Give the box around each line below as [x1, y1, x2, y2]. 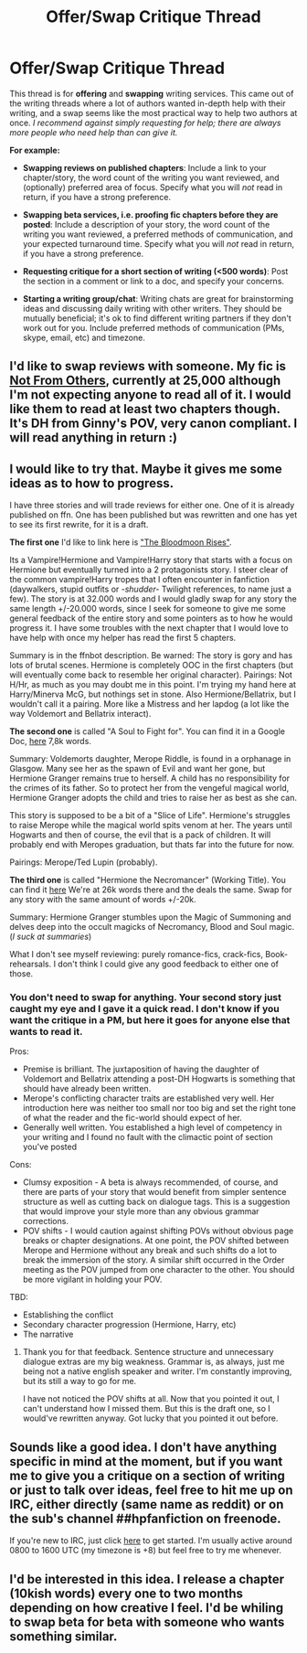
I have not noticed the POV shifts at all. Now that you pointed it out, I [22, 1393, 281, 1404]
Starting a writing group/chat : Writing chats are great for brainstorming [22, 293, 294, 304]
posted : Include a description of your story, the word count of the [22, 219, 270, 229]
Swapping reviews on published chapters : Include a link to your [22, 162, 267, 173]
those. [9, 968, 34, 979]
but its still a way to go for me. [22, 1376, 137, 1387]
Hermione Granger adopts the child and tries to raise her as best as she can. [9, 793, 298, 804]
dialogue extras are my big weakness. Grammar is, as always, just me [22, 1356, 285, 1368]
